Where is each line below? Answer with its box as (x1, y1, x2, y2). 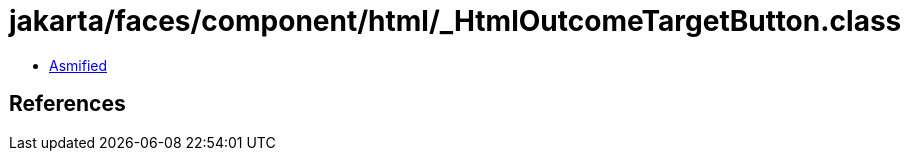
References (9, 91, 126, 117)
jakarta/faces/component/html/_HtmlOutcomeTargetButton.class (9, 4, 902, 38)
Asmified (49, 56, 108, 74)
